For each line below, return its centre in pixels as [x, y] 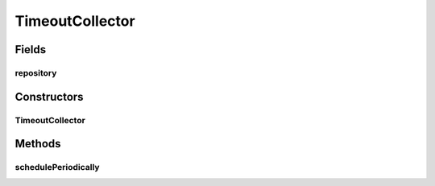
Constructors [49, 97]
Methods [38, 144]
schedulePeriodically [57, 167]
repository [36, 72]
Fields [31, 50]
